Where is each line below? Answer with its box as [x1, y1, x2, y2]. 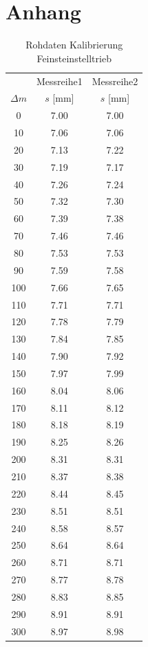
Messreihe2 [92, 73, 138, 88]
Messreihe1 [36, 73, 83, 88]
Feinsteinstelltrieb [36, 51, 112, 65]
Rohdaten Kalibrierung [25, 37, 123, 52]
